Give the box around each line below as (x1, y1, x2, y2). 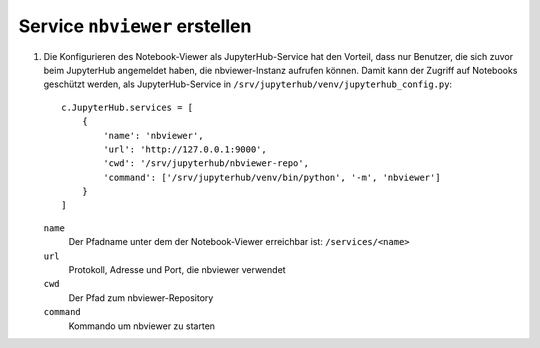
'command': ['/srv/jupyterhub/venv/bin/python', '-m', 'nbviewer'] (103, 171, 441, 183)
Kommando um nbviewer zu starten (68, 320, 215, 332)
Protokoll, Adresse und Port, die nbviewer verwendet (68, 264, 286, 276)
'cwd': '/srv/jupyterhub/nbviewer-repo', (103, 158, 310, 169)
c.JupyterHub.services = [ (61, 101, 194, 113)
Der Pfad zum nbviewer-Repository (68, 291, 214, 304)
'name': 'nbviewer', (103, 130, 204, 141)
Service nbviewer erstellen (18, 15, 252, 37)
